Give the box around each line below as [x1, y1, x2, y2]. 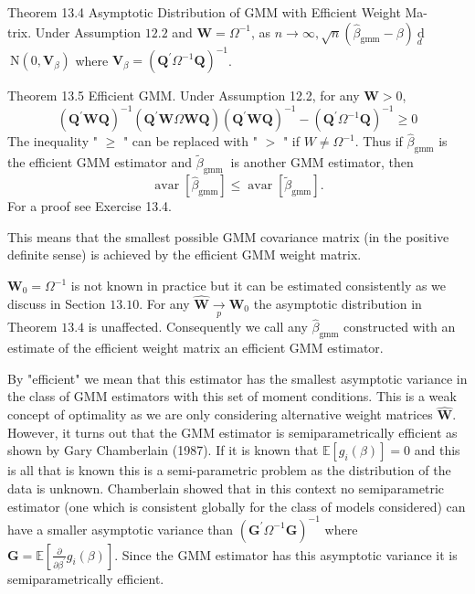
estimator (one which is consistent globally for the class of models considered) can [7, 496, 466, 515]
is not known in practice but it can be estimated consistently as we [70, 276, 447, 294]
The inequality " [7, 132, 98, 151]
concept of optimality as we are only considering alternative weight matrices [7, 405, 433, 424]
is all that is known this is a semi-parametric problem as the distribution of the [7, 461, 451, 480]
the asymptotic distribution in [253, 293, 422, 313]
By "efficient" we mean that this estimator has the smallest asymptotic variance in [7, 368, 468, 387]
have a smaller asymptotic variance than [7, 519, 234, 538]
